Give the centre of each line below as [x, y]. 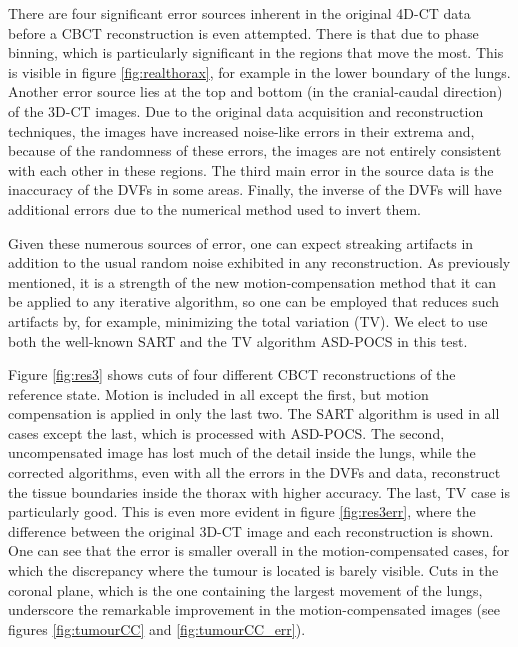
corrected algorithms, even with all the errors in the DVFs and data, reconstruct [254, 472]
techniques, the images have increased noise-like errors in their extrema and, [241, 130]
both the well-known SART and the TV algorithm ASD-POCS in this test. [238, 340]
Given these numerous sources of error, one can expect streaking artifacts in [241, 242]
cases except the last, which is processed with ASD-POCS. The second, [226, 432]
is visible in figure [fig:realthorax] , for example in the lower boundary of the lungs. [259, 71]
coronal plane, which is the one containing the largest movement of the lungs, [245, 589]
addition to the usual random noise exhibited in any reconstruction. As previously [259, 262]
